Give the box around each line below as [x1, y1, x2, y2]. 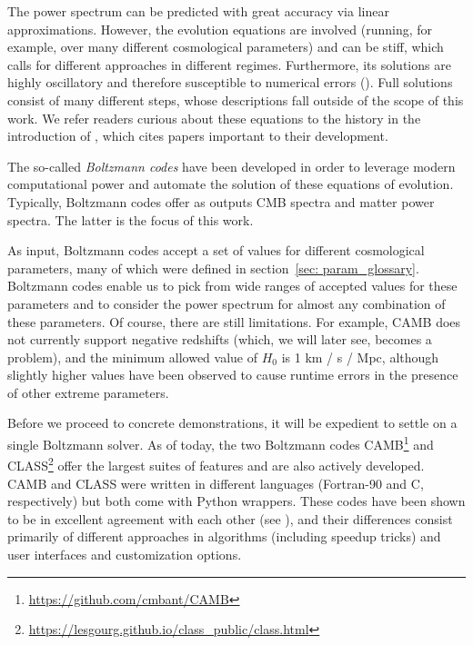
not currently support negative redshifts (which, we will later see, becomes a [7, 330, 432, 349]
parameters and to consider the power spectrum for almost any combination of [7, 293, 446, 313]
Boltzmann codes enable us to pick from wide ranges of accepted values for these [7, 276, 458, 295]
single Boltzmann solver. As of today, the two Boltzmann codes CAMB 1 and [7, 432, 434, 453]
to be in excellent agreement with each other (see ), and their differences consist [7, 509, 453, 528]
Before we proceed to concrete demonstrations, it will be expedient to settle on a [7, 413, 458, 432]
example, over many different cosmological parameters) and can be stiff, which [7, 37, 444, 56]
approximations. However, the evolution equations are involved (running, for [7, 19, 433, 38]
